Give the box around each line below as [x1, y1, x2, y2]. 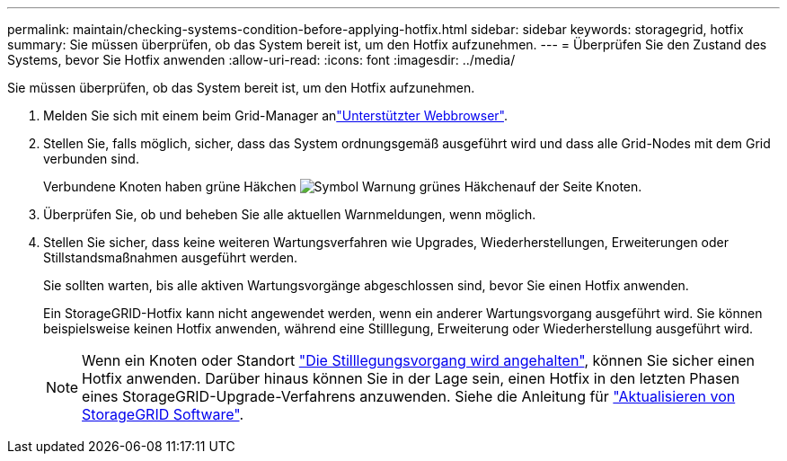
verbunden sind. [43, 151, 139, 166]
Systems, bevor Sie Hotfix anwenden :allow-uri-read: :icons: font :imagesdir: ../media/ [7, 52, 516, 67]
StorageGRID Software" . [82, 405, 244, 423]
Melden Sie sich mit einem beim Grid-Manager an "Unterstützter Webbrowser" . [43, 108, 508, 123]
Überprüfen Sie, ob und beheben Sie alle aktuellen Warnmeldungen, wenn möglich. [43, 207, 536, 222]
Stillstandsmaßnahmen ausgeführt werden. [43, 250, 298, 265]
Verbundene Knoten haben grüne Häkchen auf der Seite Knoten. [43, 179, 642, 194]
